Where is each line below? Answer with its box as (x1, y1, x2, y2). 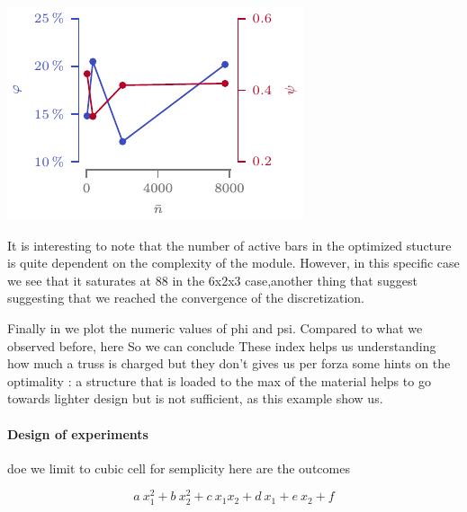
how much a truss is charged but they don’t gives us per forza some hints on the (7, 354, 451, 373)
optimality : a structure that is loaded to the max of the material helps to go (7, 371, 431, 390)
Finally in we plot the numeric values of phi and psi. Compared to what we (7, 318, 423, 337)
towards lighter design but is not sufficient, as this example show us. (7, 389, 383, 408)
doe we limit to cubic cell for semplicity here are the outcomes (7, 458, 350, 477)
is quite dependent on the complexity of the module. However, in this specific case (7, 253, 460, 272)
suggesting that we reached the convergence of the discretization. (7, 288, 364, 307)
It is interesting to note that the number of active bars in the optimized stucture (7, 235, 452, 254)
